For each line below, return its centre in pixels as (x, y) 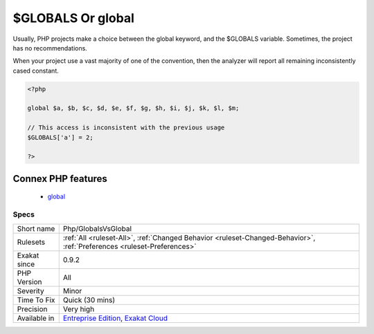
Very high (79, 309)
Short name (36, 228)
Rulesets (31, 242)
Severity (30, 290)
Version (29, 281)
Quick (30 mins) (89, 299)
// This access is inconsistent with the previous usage (126, 128)
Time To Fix (36, 299)
